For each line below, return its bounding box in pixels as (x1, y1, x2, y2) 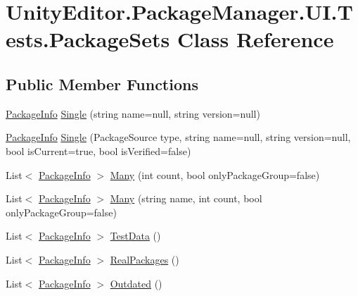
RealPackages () (110, 252, 179, 266)
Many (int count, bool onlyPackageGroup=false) (110, 167, 320, 182)
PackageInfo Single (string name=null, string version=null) (6, 106, 260, 121)
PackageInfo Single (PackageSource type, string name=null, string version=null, (6, 130, 351, 144)
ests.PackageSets (6, 25, 170, 54)
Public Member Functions (6, 73, 198, 94)
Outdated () (110, 276, 162, 290)
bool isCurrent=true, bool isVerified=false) (6, 143, 191, 158)
